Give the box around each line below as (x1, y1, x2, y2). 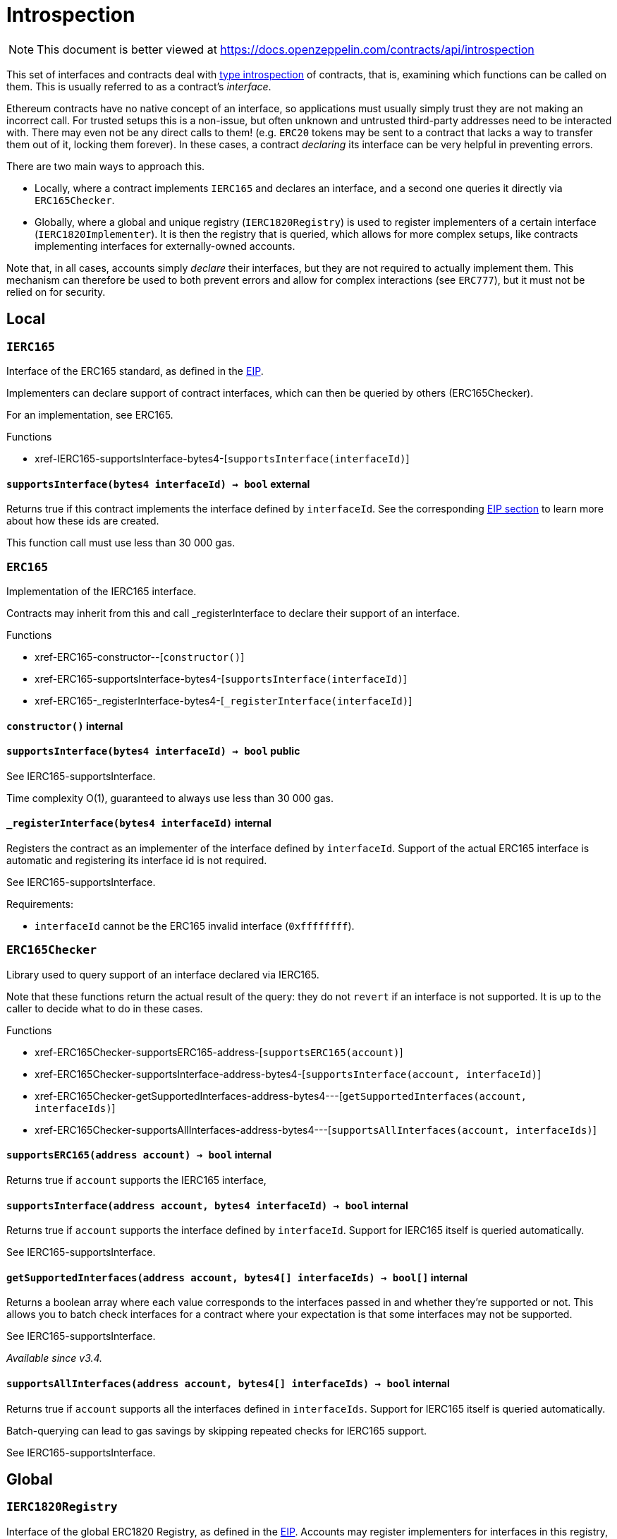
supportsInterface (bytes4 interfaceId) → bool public (6, 745, 300, 757)
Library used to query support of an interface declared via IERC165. (6, 968, 319, 981)
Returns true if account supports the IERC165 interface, (6, 1173, 267, 1186)
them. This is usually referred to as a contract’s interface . (6, 80, 271, 92)
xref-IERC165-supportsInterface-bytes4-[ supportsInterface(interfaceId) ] (35, 452, 410, 465)
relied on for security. (6, 285, 106, 298)
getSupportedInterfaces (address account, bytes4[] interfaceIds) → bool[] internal (6, 1271, 468, 1283)
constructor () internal (6, 719, 123, 732)
